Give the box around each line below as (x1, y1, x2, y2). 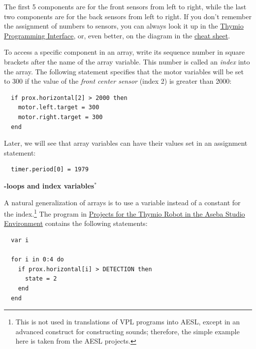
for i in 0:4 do (11, 256, 64, 263)
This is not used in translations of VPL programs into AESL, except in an (15, 317, 240, 327)
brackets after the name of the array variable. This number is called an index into (4, 56, 250, 66)
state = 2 (25, 275, 57, 283)
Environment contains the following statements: (4, 218, 148, 228)
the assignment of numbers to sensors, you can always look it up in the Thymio (4, 21, 244, 31)
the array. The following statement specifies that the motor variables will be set (4, 66, 244, 76)
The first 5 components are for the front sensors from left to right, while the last (4, 1, 247, 11)
